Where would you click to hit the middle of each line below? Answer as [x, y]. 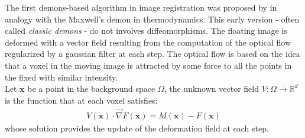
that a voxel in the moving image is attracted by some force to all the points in [148, 65]
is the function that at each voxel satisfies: [81, 100]
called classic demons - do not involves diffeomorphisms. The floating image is [146, 31]
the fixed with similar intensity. [61, 77]
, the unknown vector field [211, 89]
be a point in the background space [91, 89]
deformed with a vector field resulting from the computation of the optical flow [148, 42]
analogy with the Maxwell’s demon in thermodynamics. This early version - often [152, 19]
